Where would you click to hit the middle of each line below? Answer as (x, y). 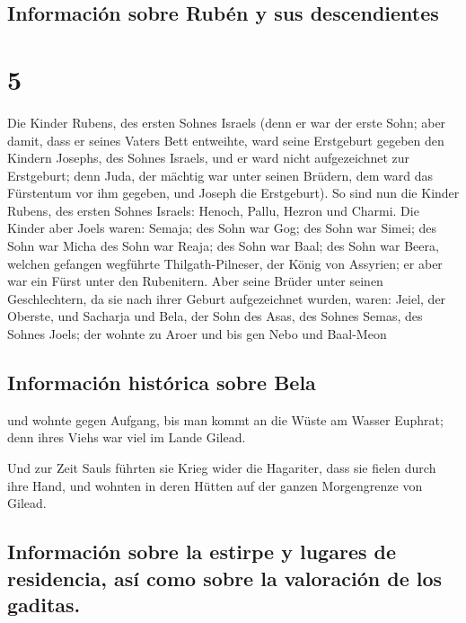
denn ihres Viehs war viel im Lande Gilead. (127, 437)
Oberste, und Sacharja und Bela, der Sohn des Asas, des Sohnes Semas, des (215, 316)
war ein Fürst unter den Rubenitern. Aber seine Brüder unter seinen (195, 281)
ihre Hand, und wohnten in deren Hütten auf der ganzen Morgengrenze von (215, 485)
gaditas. (44, 604)
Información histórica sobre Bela (162, 383)
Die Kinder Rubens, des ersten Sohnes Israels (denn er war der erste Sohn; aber (227, 122)
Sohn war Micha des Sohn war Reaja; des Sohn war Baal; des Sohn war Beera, (223, 246)
